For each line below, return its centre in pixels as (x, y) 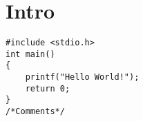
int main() (30, 54)
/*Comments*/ (35, 112)
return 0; (48, 88)
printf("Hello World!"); (82, 77)
